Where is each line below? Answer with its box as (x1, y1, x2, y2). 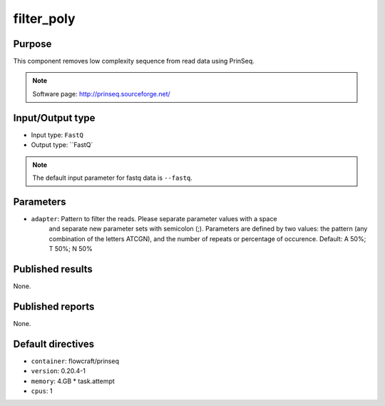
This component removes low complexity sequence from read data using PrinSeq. (13, 57, 255, 66)
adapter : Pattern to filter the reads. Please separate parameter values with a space (31, 214, 277, 223)
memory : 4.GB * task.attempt (31, 377, 115, 385)
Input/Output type (13, 111, 96, 124)
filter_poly (13, 11, 76, 26)
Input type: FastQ (31, 131, 83, 139)
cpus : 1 (31, 386, 53, 395)
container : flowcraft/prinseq (31, 357, 119, 365)
